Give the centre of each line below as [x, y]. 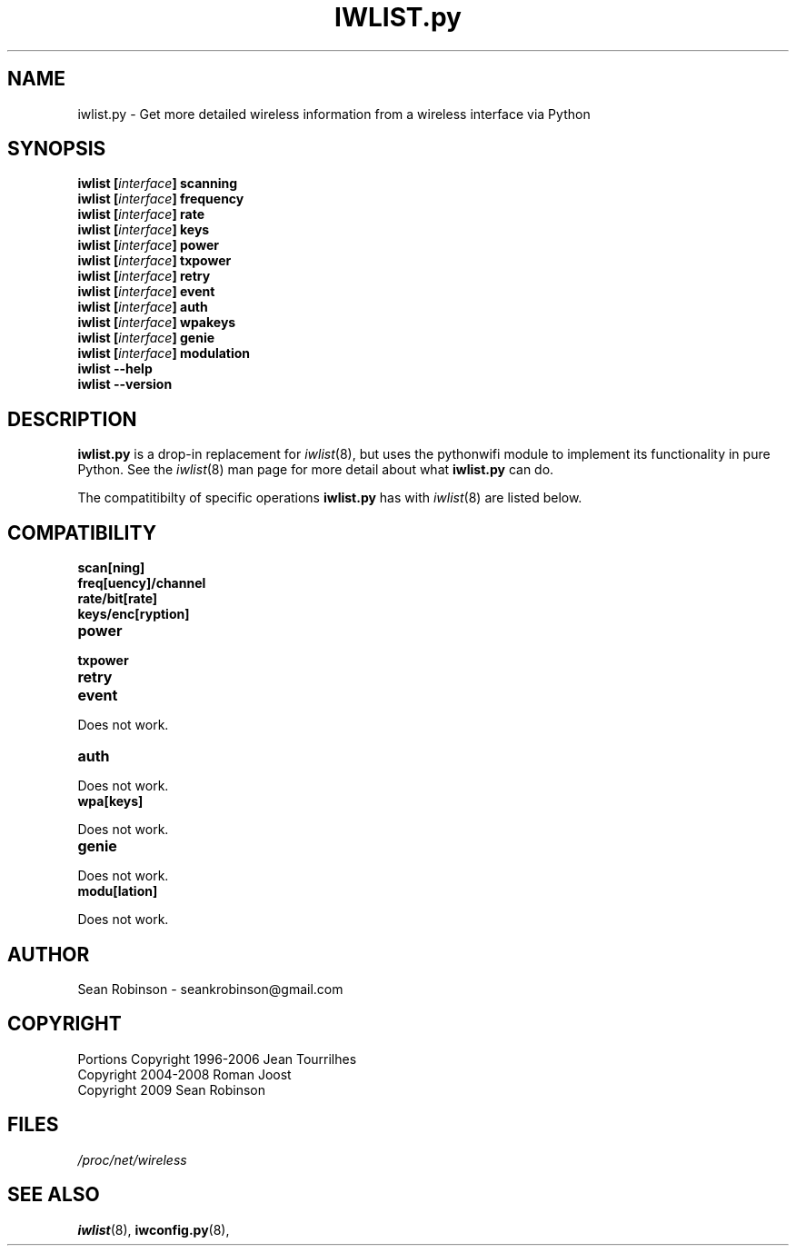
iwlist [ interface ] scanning [158, 184]
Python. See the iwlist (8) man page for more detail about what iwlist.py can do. [316, 470]
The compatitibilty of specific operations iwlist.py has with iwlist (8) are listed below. [330, 498]
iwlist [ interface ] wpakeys [157, 323]
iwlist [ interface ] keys [144, 230]
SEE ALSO [54, 1195]
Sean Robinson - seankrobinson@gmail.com [210, 989]
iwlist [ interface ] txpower [154, 261]
